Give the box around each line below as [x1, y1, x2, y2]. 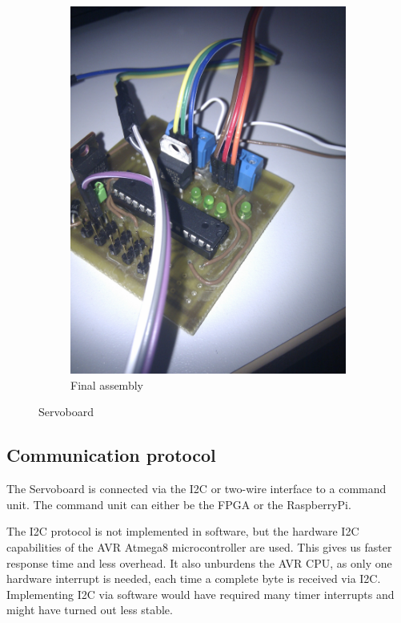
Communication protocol [6, 443, 216, 467]
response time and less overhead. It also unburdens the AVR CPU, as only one [6, 554, 392, 571]
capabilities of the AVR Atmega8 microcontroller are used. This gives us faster [6, 539, 392, 556]
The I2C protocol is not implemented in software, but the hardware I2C [6, 523, 359, 540]
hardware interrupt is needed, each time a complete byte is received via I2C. [6, 570, 381, 587]
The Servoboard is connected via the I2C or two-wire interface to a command [6, 480, 387, 497]
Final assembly [70, 376, 143, 393]
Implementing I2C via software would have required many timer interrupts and [6, 585, 395, 602]
